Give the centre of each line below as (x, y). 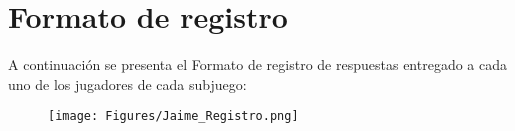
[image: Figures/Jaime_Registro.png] (173, 116)
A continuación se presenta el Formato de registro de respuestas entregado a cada (257, 64)
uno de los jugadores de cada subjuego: (127, 83)
